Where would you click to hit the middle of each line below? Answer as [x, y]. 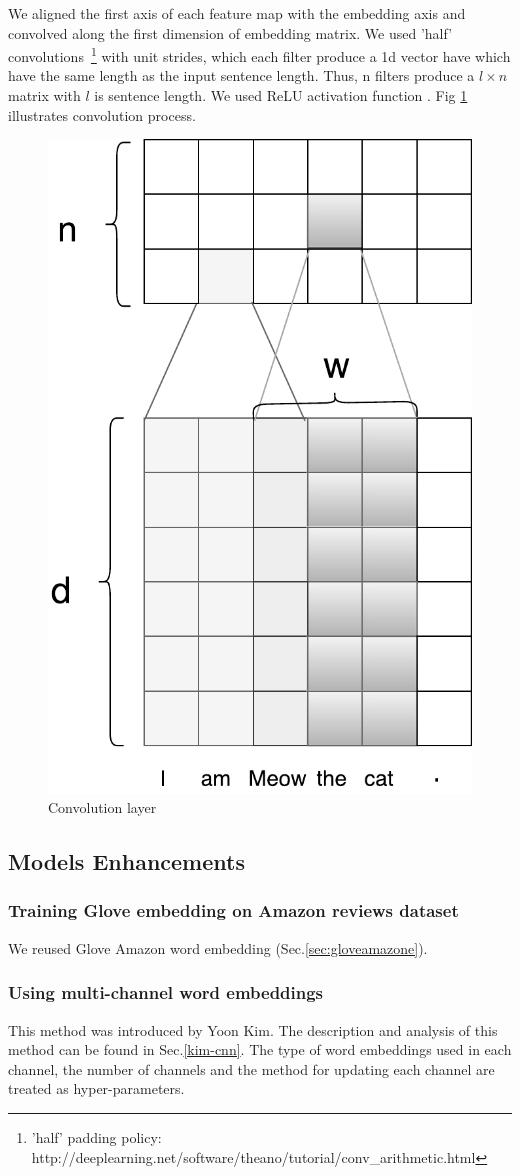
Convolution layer [102, 807]
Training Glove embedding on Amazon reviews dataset [233, 910]
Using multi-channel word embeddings [166, 992]
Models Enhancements [126, 861]
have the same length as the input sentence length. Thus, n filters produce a [241, 75]
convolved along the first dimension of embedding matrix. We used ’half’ [230, 32]
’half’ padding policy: [96, 1136]
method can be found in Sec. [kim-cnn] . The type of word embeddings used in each [260, 1049]
